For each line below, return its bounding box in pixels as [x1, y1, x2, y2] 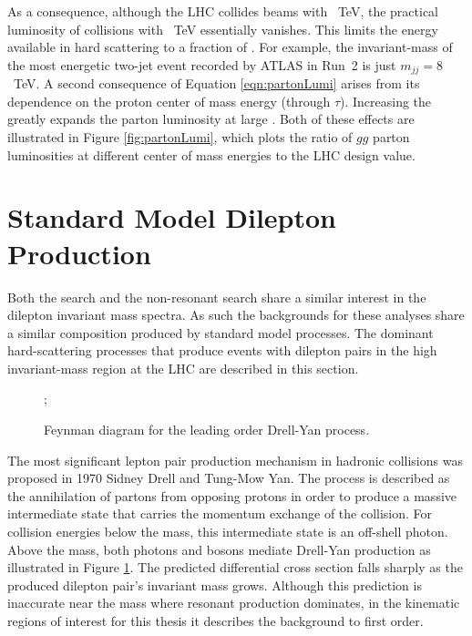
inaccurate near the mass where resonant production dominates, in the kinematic [7, 593, 460, 612]
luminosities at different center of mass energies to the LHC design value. [7, 145, 416, 164]
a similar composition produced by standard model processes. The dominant [7, 323, 434, 342]
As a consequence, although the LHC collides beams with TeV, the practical [7, 2, 439, 20]
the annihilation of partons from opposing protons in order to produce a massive [7, 486, 457, 505]
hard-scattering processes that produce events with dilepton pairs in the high [7, 341, 437, 360]
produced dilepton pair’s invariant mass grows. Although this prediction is [7, 575, 422, 594]
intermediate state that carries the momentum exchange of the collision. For [7, 504, 433, 523]
